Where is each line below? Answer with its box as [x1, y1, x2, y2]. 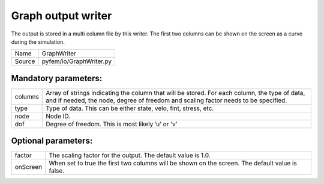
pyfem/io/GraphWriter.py [41, 57, 112, 66]
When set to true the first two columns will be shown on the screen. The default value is [49, 159, 297, 168]
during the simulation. [11, 38, 65, 45]
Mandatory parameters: [11, 73, 103, 84]
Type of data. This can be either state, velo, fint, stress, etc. [46, 104, 214, 112]
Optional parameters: [11, 136, 93, 146]
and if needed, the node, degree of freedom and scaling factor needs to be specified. [46, 96, 287, 105]
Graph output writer [11, 9, 112, 22]
